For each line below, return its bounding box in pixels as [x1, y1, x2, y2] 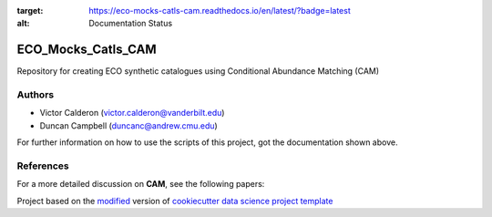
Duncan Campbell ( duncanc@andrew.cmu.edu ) [39, 119, 218, 131]
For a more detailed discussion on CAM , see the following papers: [16, 179, 265, 190]
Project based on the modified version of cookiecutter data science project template [16, 195, 333, 206]
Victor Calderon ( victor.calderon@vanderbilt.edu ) [39, 108, 225, 119]
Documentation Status [88, 18, 173, 29]
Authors [16, 88, 55, 101]
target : [16, 5, 44, 15]
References [16, 160, 69, 172]
